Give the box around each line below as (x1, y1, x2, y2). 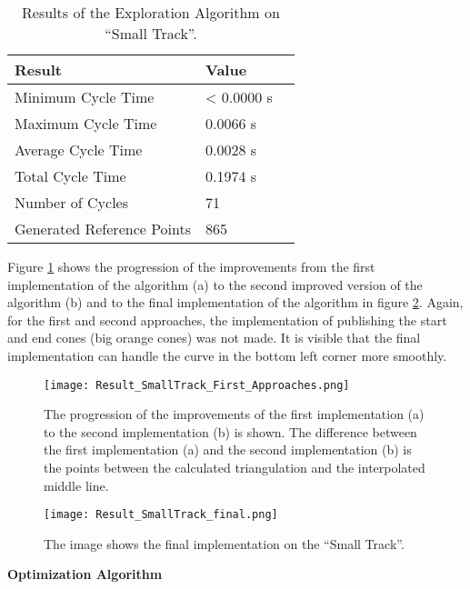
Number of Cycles (15, 192, 129, 213)
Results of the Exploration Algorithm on (22, 2, 280, 23)
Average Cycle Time (15, 139, 143, 160)
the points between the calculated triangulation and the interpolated (44, 458, 425, 476)
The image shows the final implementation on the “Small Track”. (44, 534, 405, 553)
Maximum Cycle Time (15, 113, 157, 134)
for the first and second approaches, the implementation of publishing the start (7, 310, 447, 329)
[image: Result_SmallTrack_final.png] (44, 508, 278, 522)
